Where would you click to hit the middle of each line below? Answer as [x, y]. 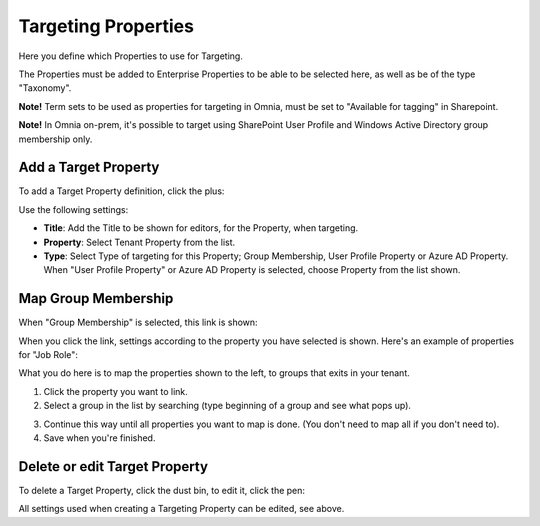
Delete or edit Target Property [113, 466]
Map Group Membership [96, 298]
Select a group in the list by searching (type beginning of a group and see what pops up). [227, 406]
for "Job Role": [48, 355]
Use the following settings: [73, 209]
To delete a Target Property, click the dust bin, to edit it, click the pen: [161, 490]
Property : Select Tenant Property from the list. [139, 242]
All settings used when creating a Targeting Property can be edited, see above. [181, 509]
